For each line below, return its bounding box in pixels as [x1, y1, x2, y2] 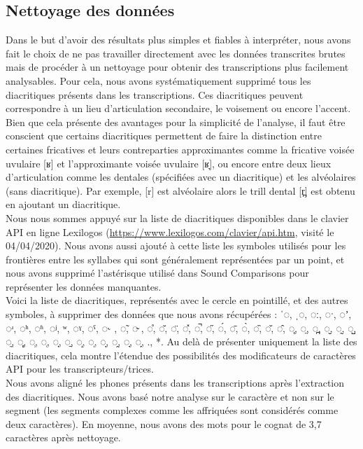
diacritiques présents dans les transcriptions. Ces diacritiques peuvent [6, 87, 304, 102]
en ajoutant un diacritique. [6, 197, 121, 212]
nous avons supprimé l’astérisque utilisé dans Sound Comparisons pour [6, 265, 309, 280]
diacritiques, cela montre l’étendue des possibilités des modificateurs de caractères [6, 347, 356, 362]
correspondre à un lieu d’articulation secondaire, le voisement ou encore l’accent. [6, 101, 351, 116]
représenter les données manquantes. [6, 279, 162, 293]
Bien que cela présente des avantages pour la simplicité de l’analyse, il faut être [6, 114, 346, 129]
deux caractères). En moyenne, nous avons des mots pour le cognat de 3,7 [6, 416, 322, 431]
